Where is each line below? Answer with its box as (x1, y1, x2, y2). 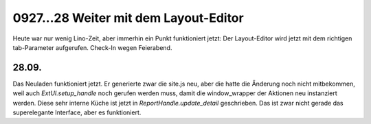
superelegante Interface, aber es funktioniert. (12, 108, 142, 116)
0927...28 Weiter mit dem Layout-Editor (12, 10, 244, 25)
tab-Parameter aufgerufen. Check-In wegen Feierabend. (12, 43, 172, 51)
